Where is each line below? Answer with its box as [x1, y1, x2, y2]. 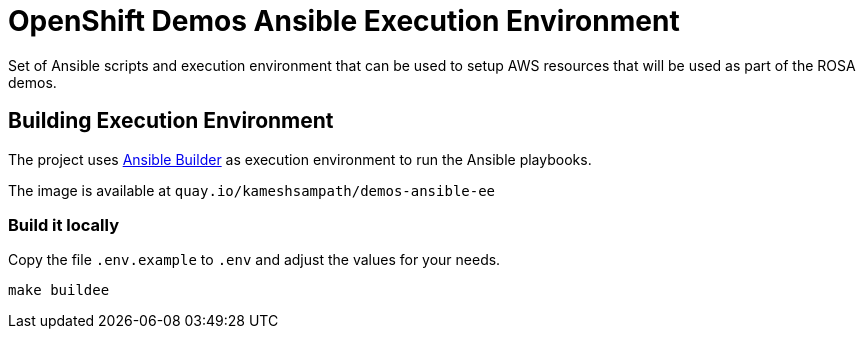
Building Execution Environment [8, 108, 334, 134]
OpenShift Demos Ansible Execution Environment [8, 4, 680, 38]
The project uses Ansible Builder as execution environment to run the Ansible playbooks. [8, 150, 592, 168]
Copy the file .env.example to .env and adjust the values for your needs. [8, 251, 501, 269]
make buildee [8, 282, 110, 299]
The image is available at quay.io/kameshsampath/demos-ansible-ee [8, 181, 496, 199]
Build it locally [8, 214, 119, 235]
